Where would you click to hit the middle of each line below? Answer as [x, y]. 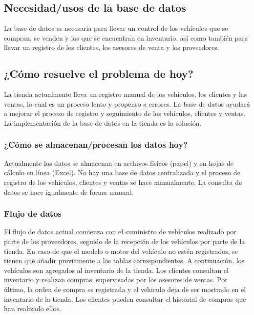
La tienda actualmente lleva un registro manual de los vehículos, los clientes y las [126, 94]
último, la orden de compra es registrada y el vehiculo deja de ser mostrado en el [125, 289]
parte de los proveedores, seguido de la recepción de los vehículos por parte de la [125, 241]
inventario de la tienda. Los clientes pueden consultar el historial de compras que [125, 299]
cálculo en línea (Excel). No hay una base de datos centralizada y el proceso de [122, 172]
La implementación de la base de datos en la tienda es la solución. [103, 123]
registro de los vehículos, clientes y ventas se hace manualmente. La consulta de [123, 182]
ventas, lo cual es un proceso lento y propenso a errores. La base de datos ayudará [127, 103]
